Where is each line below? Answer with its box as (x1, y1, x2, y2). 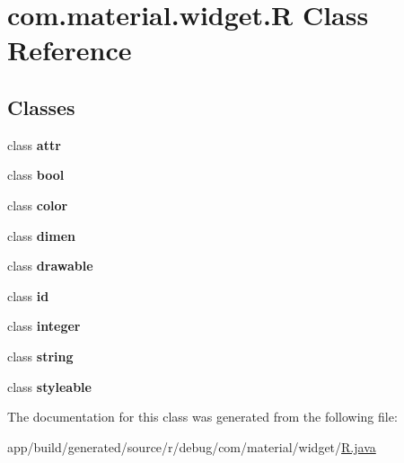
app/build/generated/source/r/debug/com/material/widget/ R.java (7, 437, 376, 456)
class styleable (7, 377, 92, 396)
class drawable (7, 256, 93, 275)
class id (7, 286, 49, 305)
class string (7, 346, 74, 365)
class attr (7, 135, 61, 154)
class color (7, 195, 68, 214)
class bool (7, 165, 65, 184)
